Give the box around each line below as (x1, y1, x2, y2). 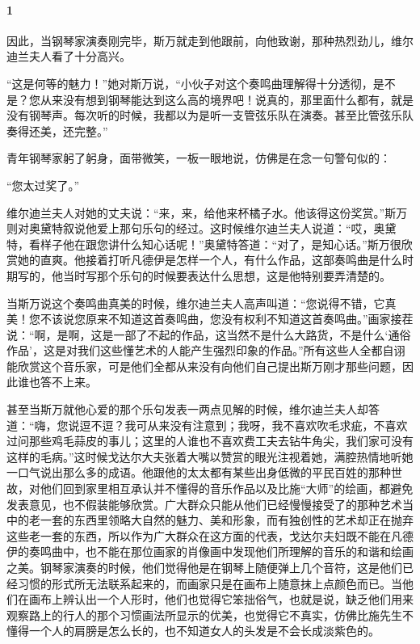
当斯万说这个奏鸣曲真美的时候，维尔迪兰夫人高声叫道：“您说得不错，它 (6, 294, 385, 311)
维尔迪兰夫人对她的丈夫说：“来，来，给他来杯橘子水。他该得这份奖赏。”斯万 (6, 204, 408, 221)
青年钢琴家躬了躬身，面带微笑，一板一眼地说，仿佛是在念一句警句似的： (6, 149, 391, 166)
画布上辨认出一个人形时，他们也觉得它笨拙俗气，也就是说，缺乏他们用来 (28, 591, 414, 608)
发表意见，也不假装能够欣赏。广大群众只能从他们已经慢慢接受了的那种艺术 (6, 495, 402, 512)
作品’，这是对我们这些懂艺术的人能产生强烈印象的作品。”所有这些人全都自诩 (6, 342, 405, 359)
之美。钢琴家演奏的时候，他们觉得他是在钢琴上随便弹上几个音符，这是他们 (6, 559, 402, 576)
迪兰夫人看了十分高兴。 (6, 48, 131, 65)
